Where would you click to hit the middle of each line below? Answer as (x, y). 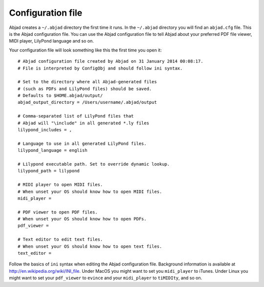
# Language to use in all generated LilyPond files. (82, 143)
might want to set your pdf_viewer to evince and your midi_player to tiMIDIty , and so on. (106, 278)
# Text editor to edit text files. (60, 239)
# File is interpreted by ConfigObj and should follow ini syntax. (100, 68)
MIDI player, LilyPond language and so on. (51, 41)
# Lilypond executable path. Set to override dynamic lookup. (94, 164)
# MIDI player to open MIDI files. (60, 185)
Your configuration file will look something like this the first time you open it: (86, 50)
